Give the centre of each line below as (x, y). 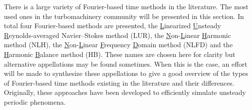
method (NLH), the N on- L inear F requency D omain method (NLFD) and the (118, 45)
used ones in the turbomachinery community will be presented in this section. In (124, 16)
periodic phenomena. (35, 101)
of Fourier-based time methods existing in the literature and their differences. (119, 82)
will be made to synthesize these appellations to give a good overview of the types (126, 73)
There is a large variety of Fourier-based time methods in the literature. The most (126, 6)
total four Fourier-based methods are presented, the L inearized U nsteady (113, 26)
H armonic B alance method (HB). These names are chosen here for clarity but (120, 54)
